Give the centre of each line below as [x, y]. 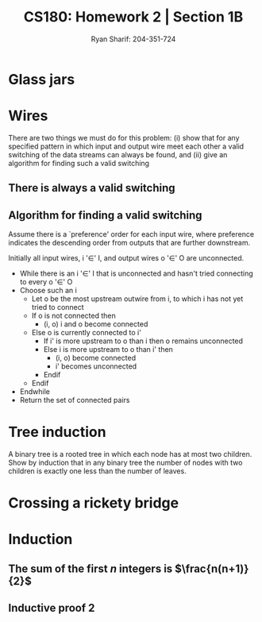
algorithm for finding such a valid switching [79, 163]
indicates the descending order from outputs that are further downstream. [129, 243]
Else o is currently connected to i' [86, 333]
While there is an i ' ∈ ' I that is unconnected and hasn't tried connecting [137, 273]
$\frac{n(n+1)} [212, 568]
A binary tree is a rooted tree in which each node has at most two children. [130, 454]
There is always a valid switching [92, 188]
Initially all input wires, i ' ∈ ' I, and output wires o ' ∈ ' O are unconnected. [126, 258]
